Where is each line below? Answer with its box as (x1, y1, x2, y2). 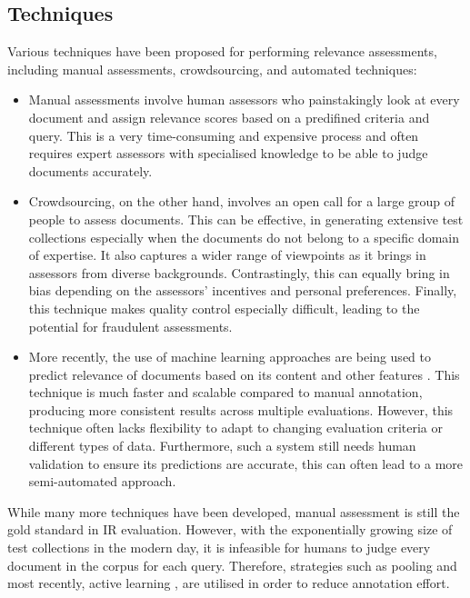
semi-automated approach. (28, 472, 176, 491)
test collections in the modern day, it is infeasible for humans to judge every (7, 538, 431, 557)
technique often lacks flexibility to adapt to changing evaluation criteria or (28, 418, 444, 437)
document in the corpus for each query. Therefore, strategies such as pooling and (7, 555, 457, 574)
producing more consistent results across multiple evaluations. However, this (28, 400, 454, 419)
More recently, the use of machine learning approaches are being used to (28, 347, 431, 366)
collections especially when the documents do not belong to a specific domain (28, 227, 459, 246)
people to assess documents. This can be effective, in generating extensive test (28, 209, 464, 228)
